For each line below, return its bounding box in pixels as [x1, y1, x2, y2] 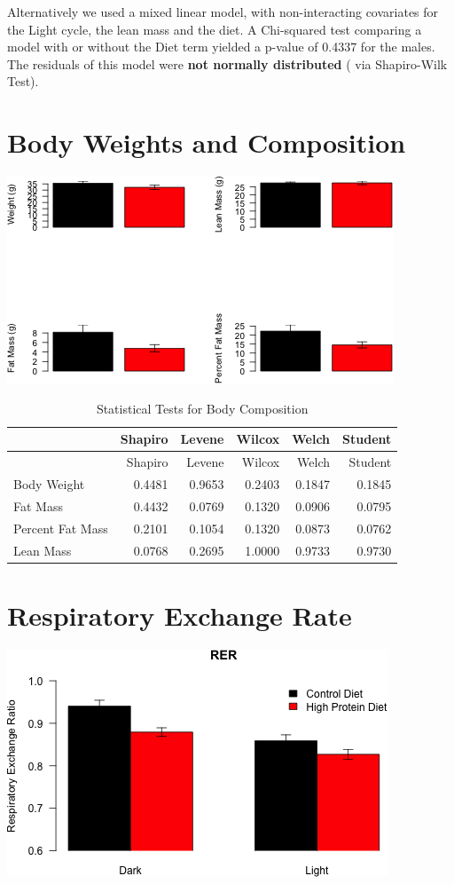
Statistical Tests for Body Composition [96, 399, 309, 417]
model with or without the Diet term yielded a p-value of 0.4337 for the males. [7, 37, 435, 56]
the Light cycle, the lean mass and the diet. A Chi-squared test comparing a [7, 20, 422, 38]
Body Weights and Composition [7, 124, 406, 161]
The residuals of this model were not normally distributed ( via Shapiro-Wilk [7, 54, 448, 73]
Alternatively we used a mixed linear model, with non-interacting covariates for [7, 3, 439, 20]
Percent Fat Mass [13, 518, 108, 537]
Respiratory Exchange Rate [7, 596, 352, 633]
